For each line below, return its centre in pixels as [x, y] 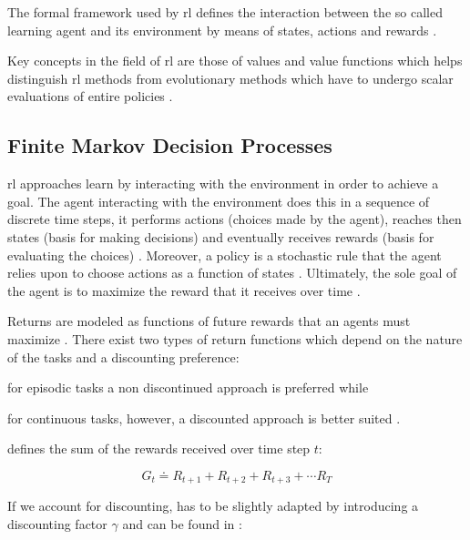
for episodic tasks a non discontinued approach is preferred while [188, 387]
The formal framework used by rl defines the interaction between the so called [225, 12]
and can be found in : [182, 523]
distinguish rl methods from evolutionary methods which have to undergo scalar [230, 78]
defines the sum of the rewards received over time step [159, 448]
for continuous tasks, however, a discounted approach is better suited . [204, 418]
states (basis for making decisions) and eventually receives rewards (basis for [221, 236]
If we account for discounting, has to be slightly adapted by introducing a [213, 506]
